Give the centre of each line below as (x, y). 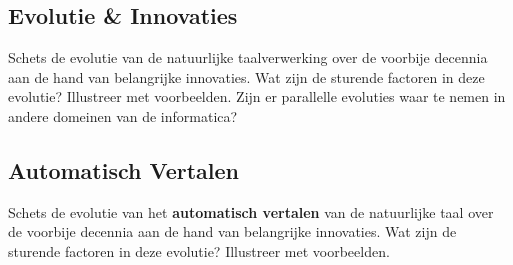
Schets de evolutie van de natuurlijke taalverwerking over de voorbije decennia (248, 57)
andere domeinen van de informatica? (123, 115)
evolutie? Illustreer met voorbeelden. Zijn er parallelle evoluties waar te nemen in (257, 96)
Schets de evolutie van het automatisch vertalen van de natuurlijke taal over (251, 211)
